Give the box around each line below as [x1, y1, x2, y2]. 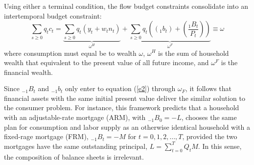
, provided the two [182, 131, 237, 141]
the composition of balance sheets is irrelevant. [4, 151, 144, 162]
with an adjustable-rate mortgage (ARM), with [4, 112, 146, 122]
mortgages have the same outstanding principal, [4, 141, 148, 151]
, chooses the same [181, 112, 237, 122]
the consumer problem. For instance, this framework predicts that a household [4, 102, 239, 113]
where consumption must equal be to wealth [4, 47, 137, 58]
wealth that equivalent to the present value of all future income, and [4, 57, 209, 68]
